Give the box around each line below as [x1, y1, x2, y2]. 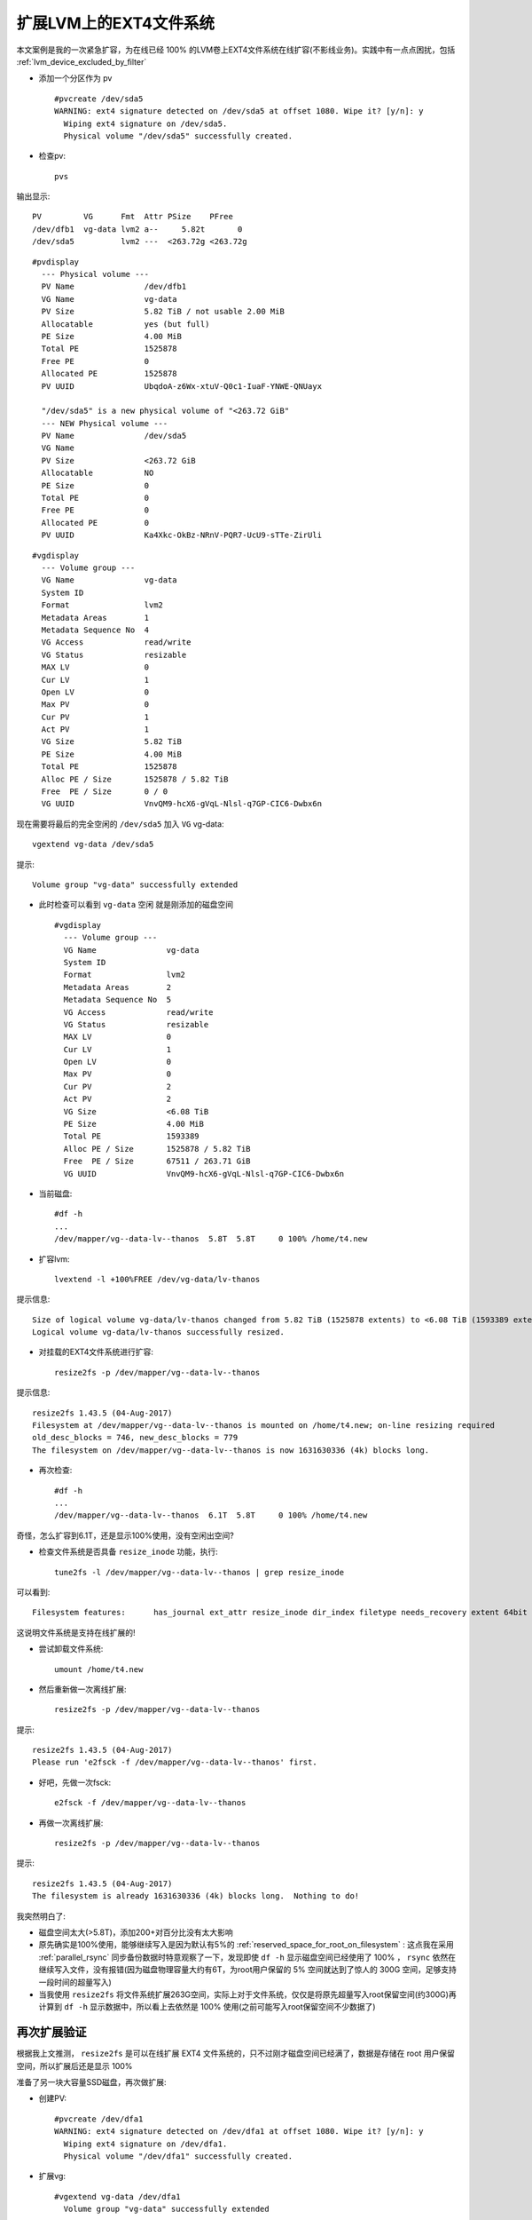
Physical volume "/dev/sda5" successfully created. [63, 131, 293, 141]
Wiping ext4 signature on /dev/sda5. [63, 118, 228, 129]
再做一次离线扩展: [38, 1817, 104, 1828]
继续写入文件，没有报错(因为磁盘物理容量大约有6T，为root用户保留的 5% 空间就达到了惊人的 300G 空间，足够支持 [38, 1964, 457, 1975]
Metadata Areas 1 [41, 613, 150, 622]
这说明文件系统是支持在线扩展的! [16, 1627, 137, 1637]
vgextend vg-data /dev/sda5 [32, 839, 154, 850]
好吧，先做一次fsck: [38, 1777, 111, 1788]
